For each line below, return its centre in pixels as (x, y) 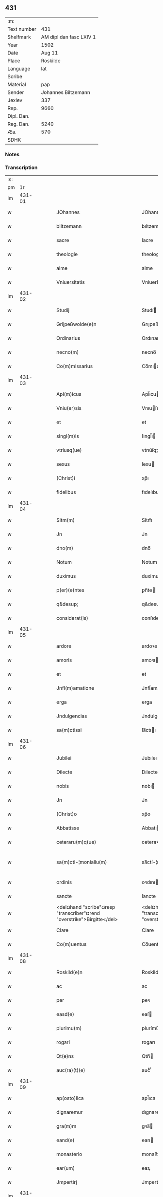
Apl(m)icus (69, 394)
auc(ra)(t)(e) (71, 1070)
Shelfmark (19, 37)
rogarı (148, 1042)
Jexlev (15, 100)
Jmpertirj (67, 1182)
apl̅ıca (148, 1098)
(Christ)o (67, 814)
